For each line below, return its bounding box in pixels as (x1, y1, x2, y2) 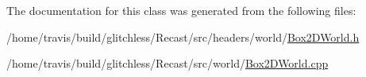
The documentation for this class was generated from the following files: (6, 2, 356, 18)
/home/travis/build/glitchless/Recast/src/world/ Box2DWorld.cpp (6, 55, 329, 71)
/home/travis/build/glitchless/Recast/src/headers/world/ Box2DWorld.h (6, 28, 360, 45)
